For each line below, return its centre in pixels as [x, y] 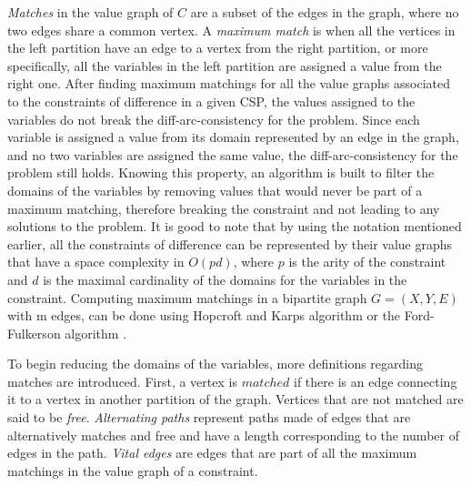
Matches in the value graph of [90, 12]
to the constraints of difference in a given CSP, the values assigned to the [211, 101]
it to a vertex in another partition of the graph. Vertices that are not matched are [235, 399]
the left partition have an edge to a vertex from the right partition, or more [218, 48]
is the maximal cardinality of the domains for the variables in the [225, 279]
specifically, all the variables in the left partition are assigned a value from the [225, 65]
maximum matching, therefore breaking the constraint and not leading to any [224, 208]
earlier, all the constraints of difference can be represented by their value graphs [230, 243]
